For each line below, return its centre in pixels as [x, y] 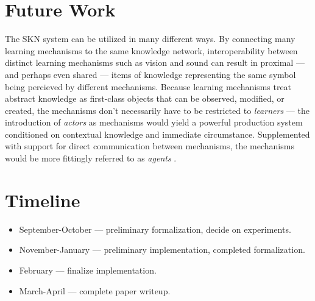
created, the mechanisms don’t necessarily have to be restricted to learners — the [157, 110]
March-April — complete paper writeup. [95, 290]
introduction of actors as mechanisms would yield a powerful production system [154, 122]
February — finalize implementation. [88, 270]
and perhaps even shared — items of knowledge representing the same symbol [150, 74]
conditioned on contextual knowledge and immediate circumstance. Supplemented [157, 134]
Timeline [43, 200]
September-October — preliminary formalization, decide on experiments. [155, 229]
